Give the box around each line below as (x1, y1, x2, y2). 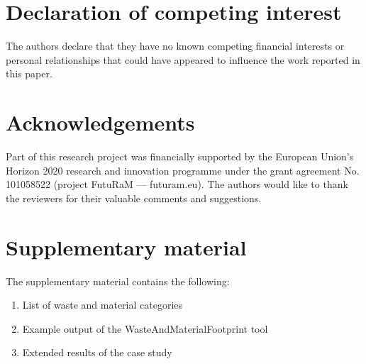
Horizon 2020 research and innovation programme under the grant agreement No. (6, 162, 360, 177)
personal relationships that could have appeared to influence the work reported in (6, 52, 360, 67)
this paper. (6, 66, 52, 81)
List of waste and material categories (22, 297, 183, 312)
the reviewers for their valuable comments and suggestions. (6, 190, 262, 205)
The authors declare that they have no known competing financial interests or (6, 38, 345, 53)
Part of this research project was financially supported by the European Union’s (6, 149, 354, 164)
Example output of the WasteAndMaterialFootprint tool (22, 321, 268, 336)
